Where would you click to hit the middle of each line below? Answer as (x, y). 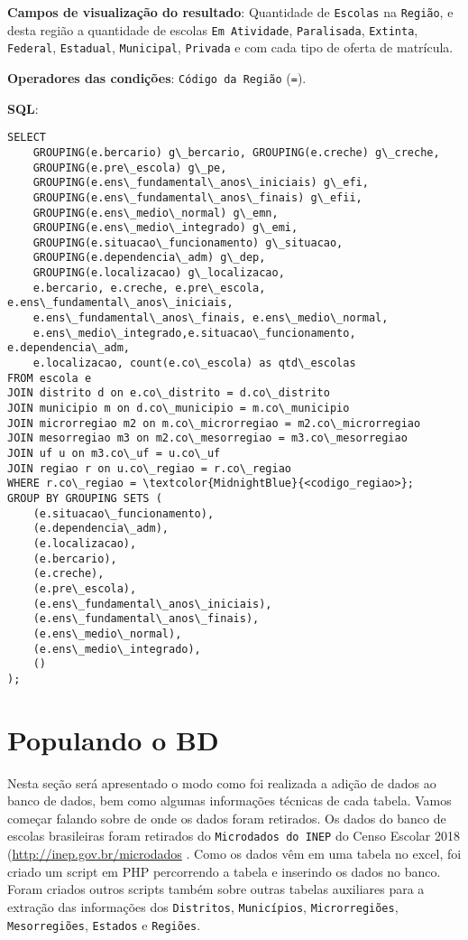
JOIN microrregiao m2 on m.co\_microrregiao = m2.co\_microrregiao (214, 423)
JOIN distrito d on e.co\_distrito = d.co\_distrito (169, 393)
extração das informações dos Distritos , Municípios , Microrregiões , (203, 906)
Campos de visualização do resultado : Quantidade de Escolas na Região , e (230, 12)
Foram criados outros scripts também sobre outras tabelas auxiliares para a (216, 889)
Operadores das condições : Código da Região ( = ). (157, 77)
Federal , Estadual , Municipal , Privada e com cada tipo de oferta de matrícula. (230, 47)
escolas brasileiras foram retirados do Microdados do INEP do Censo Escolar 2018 (234, 836)
